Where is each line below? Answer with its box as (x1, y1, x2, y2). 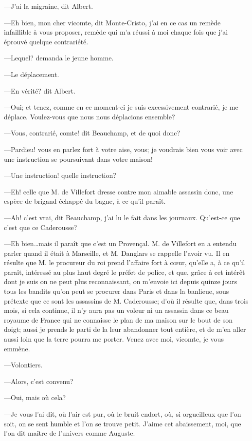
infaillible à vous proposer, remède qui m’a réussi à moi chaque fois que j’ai (4, 27, 228, 37)
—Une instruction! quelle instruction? (4, 170, 116, 180)
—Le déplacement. (4, 69, 59, 79)
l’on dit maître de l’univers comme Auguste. (4, 428, 135, 438)
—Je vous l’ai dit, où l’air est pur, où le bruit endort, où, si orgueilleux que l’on (4, 409, 241, 419)
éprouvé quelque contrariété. (4, 36, 89, 46)
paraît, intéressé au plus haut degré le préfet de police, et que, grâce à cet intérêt (4, 267, 245, 277)
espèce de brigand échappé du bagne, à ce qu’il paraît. (4, 196, 166, 206)
